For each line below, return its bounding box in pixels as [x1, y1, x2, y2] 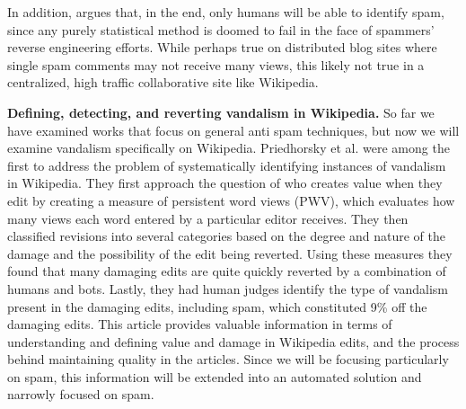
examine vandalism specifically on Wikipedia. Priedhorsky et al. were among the [7, 138, 450, 157]
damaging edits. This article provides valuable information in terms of [7, 315, 392, 333]
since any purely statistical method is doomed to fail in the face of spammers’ [7, 20, 435, 39]
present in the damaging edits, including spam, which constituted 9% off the [7, 297, 427, 316]
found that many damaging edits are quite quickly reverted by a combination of [7, 262, 446, 280]
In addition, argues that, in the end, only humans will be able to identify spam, [7, 3, 444, 21]
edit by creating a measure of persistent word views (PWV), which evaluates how [7, 191, 455, 209]
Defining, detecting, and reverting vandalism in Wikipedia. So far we [7, 102, 435, 121]
